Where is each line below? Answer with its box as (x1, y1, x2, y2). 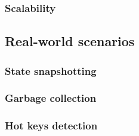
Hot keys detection (5, 118, 98, 133)
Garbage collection (5, 90, 97, 105)
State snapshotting (5, 63, 97, 78)
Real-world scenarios (5, 32, 135, 50)
